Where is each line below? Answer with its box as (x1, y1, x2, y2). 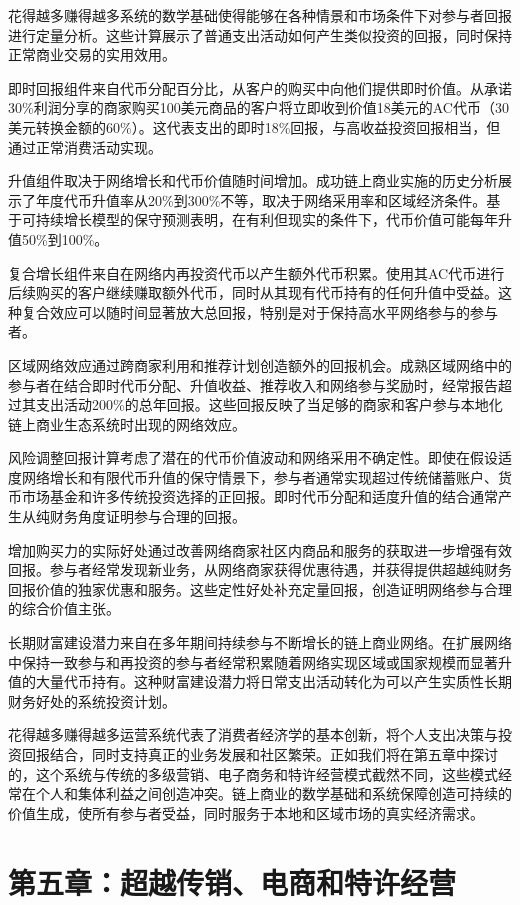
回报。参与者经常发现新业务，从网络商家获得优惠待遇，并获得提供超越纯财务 (8, 559, 512, 580)
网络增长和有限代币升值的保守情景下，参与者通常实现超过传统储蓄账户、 (21, 466, 498, 487)
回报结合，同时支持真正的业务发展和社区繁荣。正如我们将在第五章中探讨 (21, 744, 498, 764)
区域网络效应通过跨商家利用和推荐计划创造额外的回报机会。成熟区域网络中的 (8, 354, 512, 375)
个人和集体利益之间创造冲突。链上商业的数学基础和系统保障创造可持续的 (35, 783, 512, 804)
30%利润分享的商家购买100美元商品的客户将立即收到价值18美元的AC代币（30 (8, 97, 509, 118)
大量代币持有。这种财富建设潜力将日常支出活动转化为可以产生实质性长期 (35, 671, 512, 692)
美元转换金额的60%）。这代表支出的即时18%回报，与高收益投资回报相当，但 (8, 116, 501, 137)
